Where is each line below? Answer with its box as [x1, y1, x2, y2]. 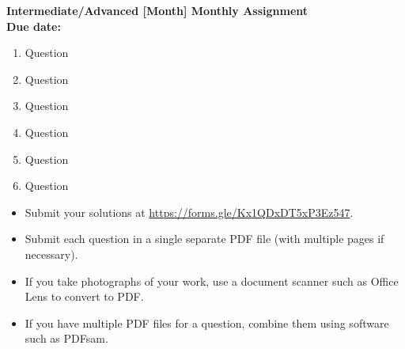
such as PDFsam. [25, 330, 108, 347]
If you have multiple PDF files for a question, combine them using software [25, 314, 389, 331]
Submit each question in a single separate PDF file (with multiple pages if [25, 230, 384, 247]
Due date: [6, 17, 61, 34]
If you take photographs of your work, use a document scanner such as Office [25, 272, 399, 289]
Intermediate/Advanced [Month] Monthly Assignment [6, 2, 308, 18]
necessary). [25, 245, 78, 262]
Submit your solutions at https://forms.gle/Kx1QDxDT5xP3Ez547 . [25, 203, 354, 220]
